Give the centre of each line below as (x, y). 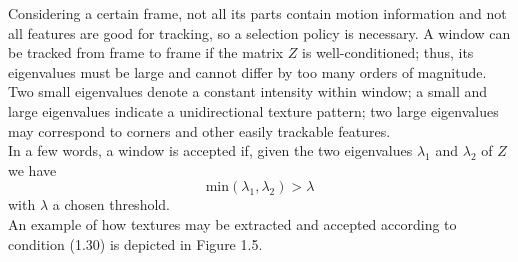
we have (32, 169)
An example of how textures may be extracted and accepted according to (232, 223)
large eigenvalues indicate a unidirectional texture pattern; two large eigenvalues (253, 110)
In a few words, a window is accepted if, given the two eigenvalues (210, 150)
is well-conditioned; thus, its (388, 52)
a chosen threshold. (111, 204)
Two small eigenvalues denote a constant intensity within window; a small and (248, 91)
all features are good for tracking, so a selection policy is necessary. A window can (259, 32)
